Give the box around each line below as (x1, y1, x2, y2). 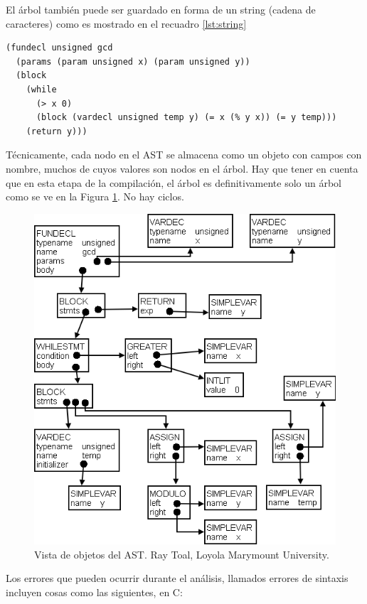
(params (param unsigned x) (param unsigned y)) (16, 56, 250, 67)
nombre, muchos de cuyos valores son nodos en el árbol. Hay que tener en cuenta (6, 161, 358, 176)
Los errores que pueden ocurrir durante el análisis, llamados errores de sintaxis (6, 571, 349, 586)
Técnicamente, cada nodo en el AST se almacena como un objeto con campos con (6, 147, 362, 162)
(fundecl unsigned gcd (6, 43, 113, 53)
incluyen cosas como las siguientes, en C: (6, 584, 183, 599)
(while (26, 84, 57, 95)
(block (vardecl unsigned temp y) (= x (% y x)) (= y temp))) (36, 112, 337, 123)
